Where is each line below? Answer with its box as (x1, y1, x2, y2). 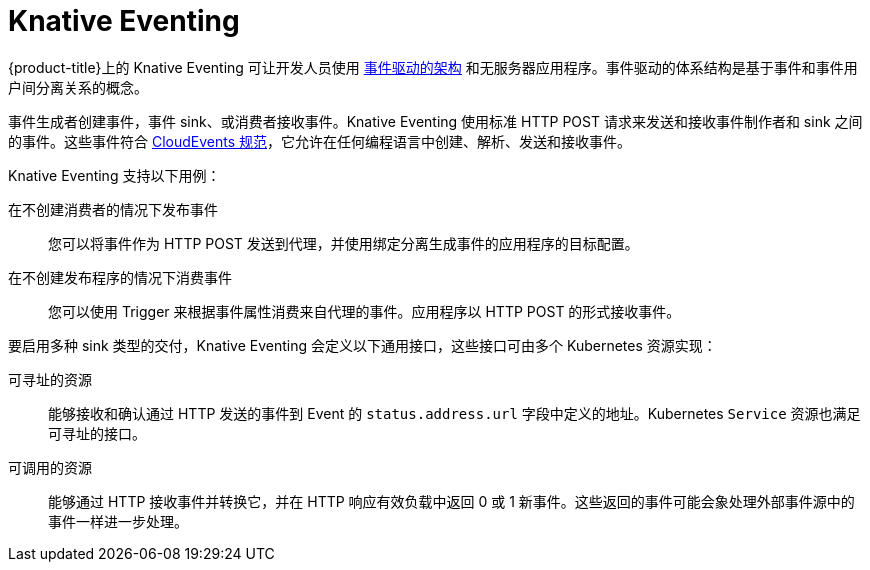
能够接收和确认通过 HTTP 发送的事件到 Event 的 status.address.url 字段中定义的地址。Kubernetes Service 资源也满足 (48, 404, 861, 422)
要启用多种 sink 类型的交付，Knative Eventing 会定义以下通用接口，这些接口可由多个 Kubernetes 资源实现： (8, 336, 717, 354)
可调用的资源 (8, 458, 92, 476)
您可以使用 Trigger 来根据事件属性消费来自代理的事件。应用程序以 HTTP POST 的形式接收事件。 (48, 302, 681, 320)
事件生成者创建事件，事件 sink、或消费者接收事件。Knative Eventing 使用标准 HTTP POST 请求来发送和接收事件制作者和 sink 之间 (8, 112, 863, 130)
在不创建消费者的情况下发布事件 (8, 200, 218, 218)
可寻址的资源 (8, 370, 92, 388)
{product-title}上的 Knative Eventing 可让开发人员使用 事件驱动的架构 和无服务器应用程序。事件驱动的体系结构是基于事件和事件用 (8, 58, 858, 76)
